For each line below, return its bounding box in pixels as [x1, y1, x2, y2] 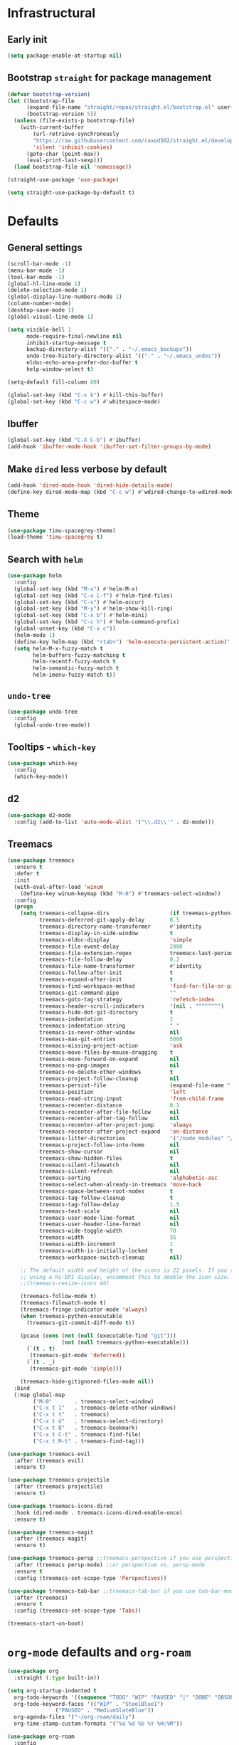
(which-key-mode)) [14, 774, 69, 781]
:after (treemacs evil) [14, 1457, 84, 1464]
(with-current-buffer [20, 124, 84, 131]
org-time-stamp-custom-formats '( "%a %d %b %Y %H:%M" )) [14, 1720, 183, 1727]
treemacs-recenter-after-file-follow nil [38, 1108, 180, 1115]
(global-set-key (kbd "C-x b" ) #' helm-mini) [14, 612, 148, 619]
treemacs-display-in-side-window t [38, 929, 174, 937]
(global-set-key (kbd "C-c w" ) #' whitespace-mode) [7, 398, 161, 405]
